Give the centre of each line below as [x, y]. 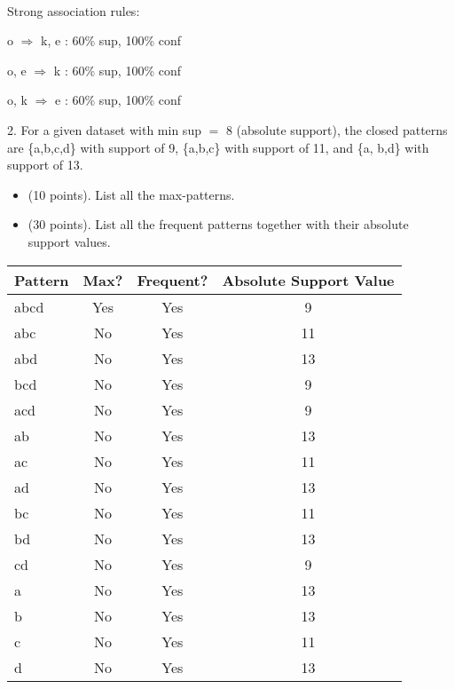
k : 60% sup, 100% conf [118, 70]
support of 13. [45, 165]
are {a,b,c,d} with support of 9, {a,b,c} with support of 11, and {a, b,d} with [218, 147]
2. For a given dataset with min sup [104, 129]
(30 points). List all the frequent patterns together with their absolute [218, 224]
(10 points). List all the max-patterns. [131, 194]
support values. [69, 241]
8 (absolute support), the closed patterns [337, 129]
